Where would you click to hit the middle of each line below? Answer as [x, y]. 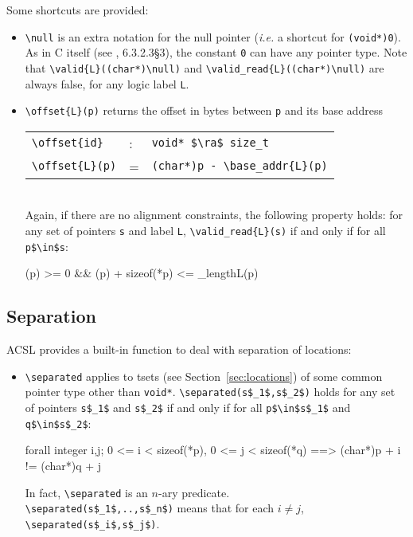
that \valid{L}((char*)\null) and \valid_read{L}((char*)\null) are [205, 67]
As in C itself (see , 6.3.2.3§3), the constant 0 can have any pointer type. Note [216, 52]
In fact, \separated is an [86, 492]
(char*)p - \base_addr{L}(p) [240, 166]
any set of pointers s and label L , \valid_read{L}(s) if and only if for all [205, 231]
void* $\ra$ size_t [210, 143]
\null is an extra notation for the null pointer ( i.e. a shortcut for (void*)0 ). [213, 36]
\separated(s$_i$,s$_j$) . [92, 523]
